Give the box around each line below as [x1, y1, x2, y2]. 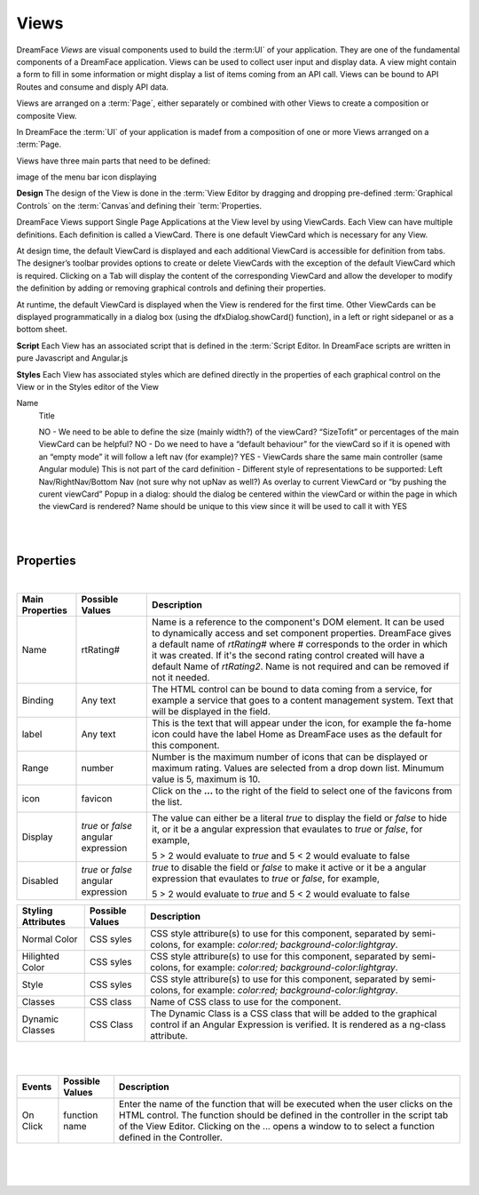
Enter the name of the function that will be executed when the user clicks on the [118, 1098, 453, 1111]
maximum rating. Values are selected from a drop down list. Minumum [152, 761, 444, 774]
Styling [21, 904, 53, 917]
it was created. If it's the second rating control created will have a [152, 649, 425, 661]
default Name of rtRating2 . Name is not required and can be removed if [152, 660, 450, 673]
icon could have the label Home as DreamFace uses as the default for [152, 728, 443, 740]
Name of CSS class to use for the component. [149, 995, 342, 1008]
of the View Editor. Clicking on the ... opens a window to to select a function [118, 1120, 435, 1133]
